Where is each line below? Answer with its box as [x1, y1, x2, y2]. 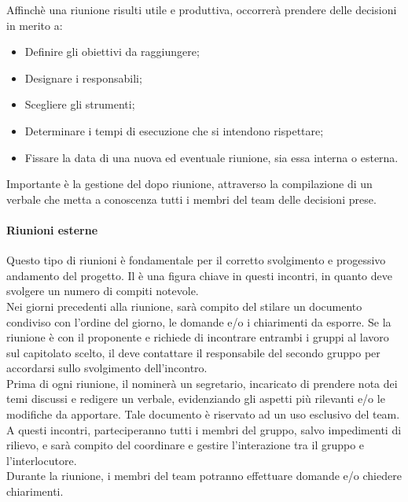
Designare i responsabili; [24, 69, 142, 86]
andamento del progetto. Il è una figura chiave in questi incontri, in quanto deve [6, 267, 392, 283]
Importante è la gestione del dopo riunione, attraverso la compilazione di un [6, 175, 373, 192]
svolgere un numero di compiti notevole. [6, 282, 199, 299]
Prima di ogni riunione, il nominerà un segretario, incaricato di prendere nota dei [6, 375, 398, 391]
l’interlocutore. [6, 452, 77, 468]
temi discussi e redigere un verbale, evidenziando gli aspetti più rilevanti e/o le [6, 390, 385, 407]
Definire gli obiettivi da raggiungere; [24, 43, 200, 60]
